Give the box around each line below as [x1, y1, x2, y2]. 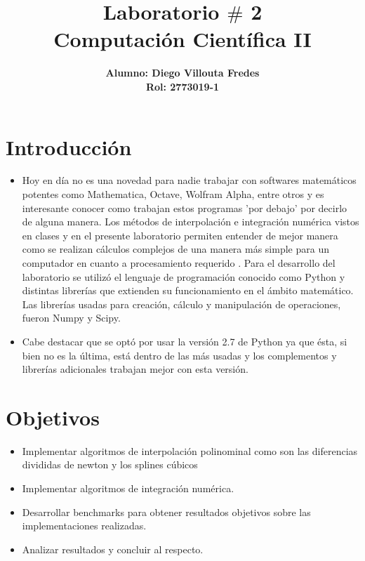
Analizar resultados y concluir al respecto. [22, 541, 204, 556]
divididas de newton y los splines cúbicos [22, 457, 198, 472]
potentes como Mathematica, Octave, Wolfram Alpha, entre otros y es [22, 187, 324, 202]
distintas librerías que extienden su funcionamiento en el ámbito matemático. [22, 283, 354, 298]
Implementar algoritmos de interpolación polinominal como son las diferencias [22, 443, 358, 458]
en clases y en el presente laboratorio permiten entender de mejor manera [22, 227, 338, 242]
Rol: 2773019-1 [145, 79, 220, 93]
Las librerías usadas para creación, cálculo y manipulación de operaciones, [22, 296, 341, 311]
